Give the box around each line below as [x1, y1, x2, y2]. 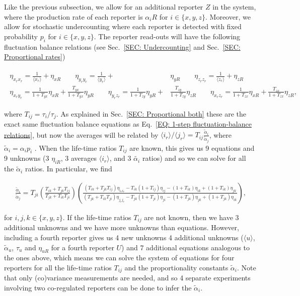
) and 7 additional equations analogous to [121, 242, 250, 252]
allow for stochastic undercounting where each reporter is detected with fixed [4, 21, 242, 32]
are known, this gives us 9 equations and [129, 142, 255, 153]
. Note [237, 262, 256, 272]
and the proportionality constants [124, 262, 229, 272]
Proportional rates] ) [4, 51, 65, 62]
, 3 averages [60, 153, 97, 163]
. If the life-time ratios [62, 212, 131, 222]
